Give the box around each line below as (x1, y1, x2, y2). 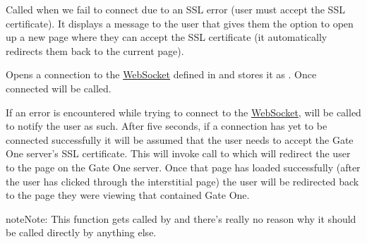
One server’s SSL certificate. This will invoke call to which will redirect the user (6, 146, 351, 161)
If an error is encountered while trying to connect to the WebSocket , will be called (6, 104, 361, 119)
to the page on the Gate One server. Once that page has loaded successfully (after (6, 159, 361, 174)
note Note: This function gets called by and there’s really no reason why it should (6, 211, 356, 226)
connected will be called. (6, 80, 112, 95)
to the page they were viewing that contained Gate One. (6, 188, 250, 202)
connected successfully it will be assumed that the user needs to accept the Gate (6, 132, 354, 147)
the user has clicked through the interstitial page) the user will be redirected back (6, 173, 359, 188)
